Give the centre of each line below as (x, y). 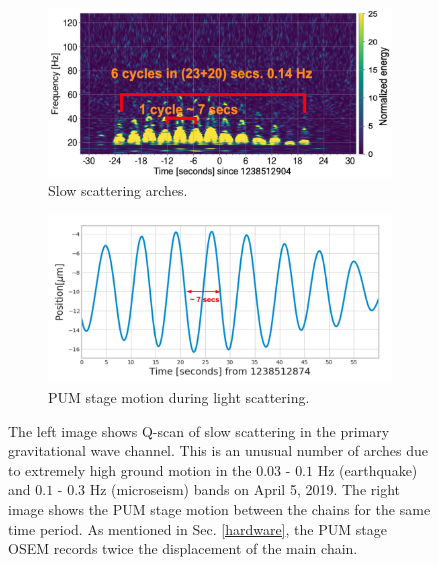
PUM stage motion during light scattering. (179, 397)
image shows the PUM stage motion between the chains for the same (219, 509)
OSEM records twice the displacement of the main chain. (183, 548)
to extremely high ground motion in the (130, 469)
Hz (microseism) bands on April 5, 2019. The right (244, 489)
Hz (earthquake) (367, 469)
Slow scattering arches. (118, 190)
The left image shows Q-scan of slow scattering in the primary (199, 430)
